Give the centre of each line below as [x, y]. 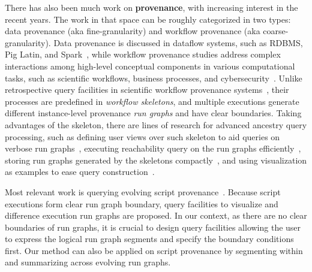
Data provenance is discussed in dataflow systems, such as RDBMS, [178, 42]
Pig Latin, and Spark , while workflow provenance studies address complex [143, 54]
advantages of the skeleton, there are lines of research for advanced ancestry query [156, 124]
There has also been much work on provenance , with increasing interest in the [151, 7]
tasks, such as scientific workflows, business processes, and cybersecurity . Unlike [154, 78]
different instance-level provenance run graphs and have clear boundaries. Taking [153, 113]
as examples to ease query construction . [80, 172]
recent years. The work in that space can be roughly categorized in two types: [148, 19]
